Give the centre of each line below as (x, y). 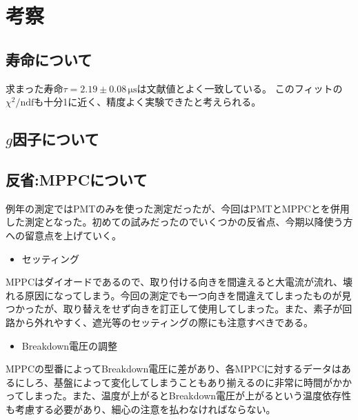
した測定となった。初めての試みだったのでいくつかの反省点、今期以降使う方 (179, 222)
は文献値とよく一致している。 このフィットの (240, 88)
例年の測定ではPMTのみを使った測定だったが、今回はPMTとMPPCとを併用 (178, 208)
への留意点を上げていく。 (63, 235)
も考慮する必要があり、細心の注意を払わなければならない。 (141, 409)
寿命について (49, 59)
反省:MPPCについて (77, 179)
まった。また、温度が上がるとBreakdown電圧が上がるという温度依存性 (193, 396)
